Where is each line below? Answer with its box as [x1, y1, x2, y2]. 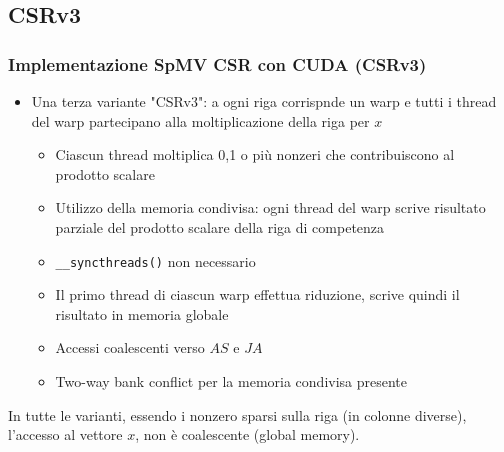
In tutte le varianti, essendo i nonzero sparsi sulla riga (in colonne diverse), [8, 404, 467, 425]
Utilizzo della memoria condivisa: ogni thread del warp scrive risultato [55, 197, 486, 218]
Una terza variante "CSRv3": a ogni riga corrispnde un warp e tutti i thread [31, 91, 497, 111]
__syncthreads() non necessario [55, 250, 256, 271]
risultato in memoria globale [55, 303, 229, 324]
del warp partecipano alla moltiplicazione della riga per [31, 110, 370, 131]
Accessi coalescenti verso [55, 337, 205, 358]
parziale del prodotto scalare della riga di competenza [55, 216, 385, 237]
